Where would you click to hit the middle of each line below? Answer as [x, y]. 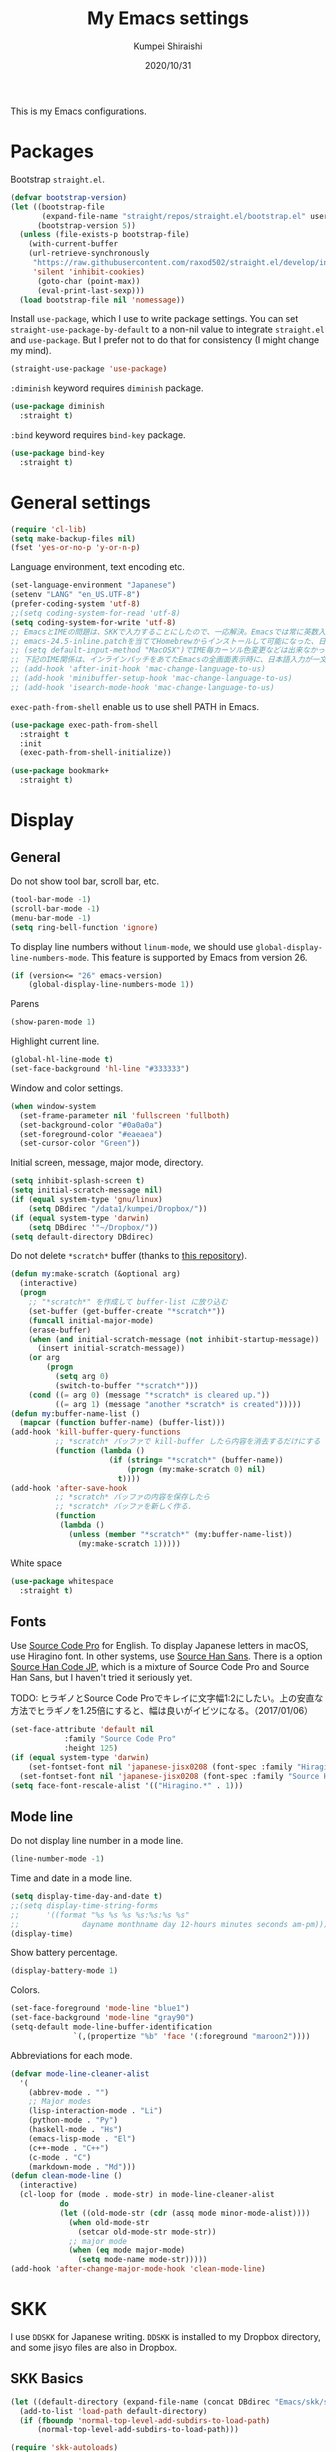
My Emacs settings [168, 18]
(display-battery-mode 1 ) [64, 1971]
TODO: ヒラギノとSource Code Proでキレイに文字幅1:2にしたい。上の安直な [167, 1698]
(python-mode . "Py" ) [73, 2120]
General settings [81, 502]
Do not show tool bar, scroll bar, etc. [85, 881]
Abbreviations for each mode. [71, 2055]
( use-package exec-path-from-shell [84, 725]
